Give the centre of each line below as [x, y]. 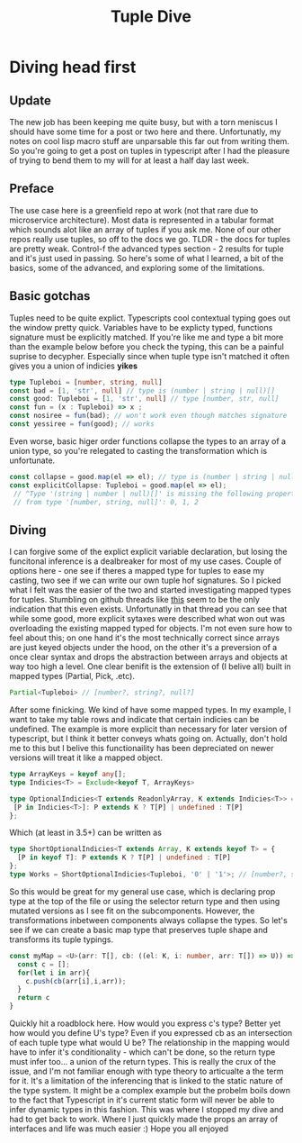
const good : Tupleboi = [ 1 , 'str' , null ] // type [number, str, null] [144, 399]
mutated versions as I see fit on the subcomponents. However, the [132, 911]
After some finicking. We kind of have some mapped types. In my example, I [150, 710]
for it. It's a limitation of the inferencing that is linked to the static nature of [146, 1081]
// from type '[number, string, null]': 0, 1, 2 [106, 502]
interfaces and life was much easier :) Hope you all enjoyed [119, 1129]
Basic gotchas [50, 296]
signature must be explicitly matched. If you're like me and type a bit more [147, 337]
